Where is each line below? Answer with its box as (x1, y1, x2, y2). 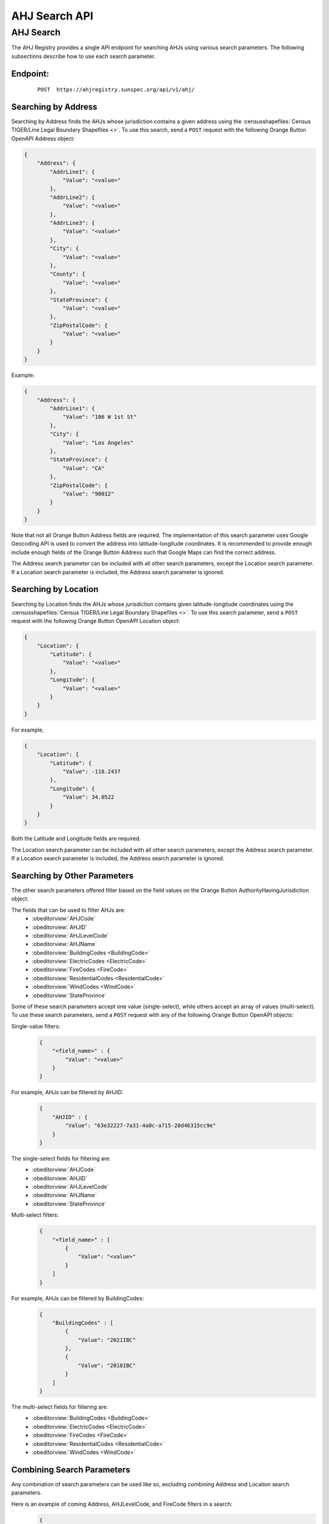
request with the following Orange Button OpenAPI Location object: (11, 618, 180, 625)
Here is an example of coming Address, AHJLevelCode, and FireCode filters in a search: (11, 1500, 233, 1508)
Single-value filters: (11, 1022, 61, 1030)
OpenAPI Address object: (11, 135, 75, 142)
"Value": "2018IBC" (77, 1362, 136, 1369)
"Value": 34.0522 (62, 794, 115, 801)
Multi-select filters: (11, 1211, 59, 1219)
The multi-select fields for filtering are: (11, 1403, 108, 1411)
